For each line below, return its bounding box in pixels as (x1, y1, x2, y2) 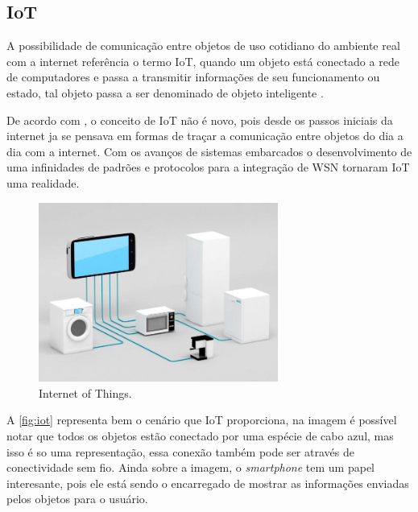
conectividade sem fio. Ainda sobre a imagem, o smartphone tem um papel (6, 459, 375, 476)
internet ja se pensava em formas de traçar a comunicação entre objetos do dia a (6, 127, 404, 144)
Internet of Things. (39, 384, 132, 401)
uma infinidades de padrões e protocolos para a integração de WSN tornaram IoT (6, 159, 410, 175)
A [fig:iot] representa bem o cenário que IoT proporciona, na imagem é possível (6, 411, 397, 428)
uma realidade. (6, 174, 80, 191)
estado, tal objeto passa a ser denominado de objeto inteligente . (6, 84, 324, 101)
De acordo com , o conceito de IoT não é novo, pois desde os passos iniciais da (6, 111, 393, 128)
